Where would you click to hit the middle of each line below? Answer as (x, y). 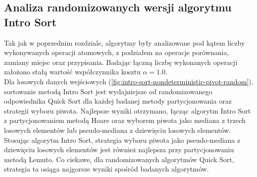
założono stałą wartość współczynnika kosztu (72, 72)
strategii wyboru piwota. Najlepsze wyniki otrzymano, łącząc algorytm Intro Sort (128, 110)
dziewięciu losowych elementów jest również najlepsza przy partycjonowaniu (119, 149)
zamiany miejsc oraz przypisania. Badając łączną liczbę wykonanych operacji (121, 62)
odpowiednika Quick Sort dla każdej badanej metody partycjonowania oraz (118, 101)
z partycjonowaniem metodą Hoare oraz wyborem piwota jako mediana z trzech (125, 120)
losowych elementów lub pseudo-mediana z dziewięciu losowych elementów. (118, 130)
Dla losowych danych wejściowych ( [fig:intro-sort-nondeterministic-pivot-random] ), (129, 81)
